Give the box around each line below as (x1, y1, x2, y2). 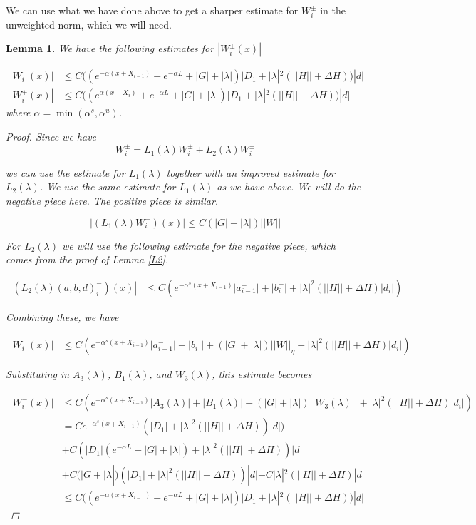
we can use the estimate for (6, 165, 125, 180)
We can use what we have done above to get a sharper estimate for (6, 3, 299, 17)
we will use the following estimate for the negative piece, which (62, 238, 336, 253)
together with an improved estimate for (166, 165, 335, 180)
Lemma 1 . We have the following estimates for (6, 41, 214, 56)
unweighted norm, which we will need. (6, 16, 172, 31)
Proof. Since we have (6, 128, 97, 143)
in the (320, 3, 346, 17)
